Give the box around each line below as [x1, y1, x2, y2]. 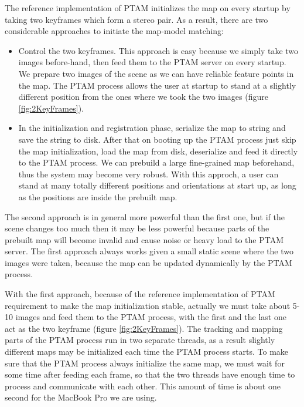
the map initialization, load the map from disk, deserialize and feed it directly [18, 144, 298, 157]
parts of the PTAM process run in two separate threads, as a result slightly [5, 334, 275, 346]
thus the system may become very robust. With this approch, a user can [18, 167, 279, 180]
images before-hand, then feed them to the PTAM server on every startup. [18, 56, 286, 68]
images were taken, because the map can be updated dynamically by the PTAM [5, 256, 292, 268]
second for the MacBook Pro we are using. [5, 391, 157, 403]
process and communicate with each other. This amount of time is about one [5, 379, 281, 392]
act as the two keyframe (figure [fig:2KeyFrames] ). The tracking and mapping [5, 322, 283, 334]
